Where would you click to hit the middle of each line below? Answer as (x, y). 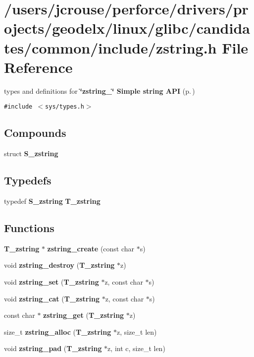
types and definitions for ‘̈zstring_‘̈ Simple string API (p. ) (100, 90)
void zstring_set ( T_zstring (51, 281)
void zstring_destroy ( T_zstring (59, 265)
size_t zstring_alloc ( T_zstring (58, 331)
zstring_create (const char (91, 248)
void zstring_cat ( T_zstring (52, 298)
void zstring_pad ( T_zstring (53, 348)
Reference (38, 67)
